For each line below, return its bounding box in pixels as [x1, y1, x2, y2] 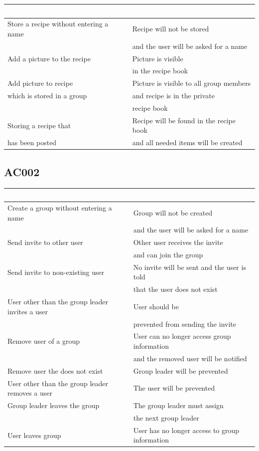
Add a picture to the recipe [7, 53, 91, 63]
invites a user [7, 306, 48, 316]
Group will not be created [133, 207, 213, 218]
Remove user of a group [7, 336, 80, 346]
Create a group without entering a [7, 202, 112, 213]
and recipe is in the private [132, 90, 215, 101]
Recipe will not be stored [132, 23, 209, 34]
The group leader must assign [133, 400, 224, 411]
